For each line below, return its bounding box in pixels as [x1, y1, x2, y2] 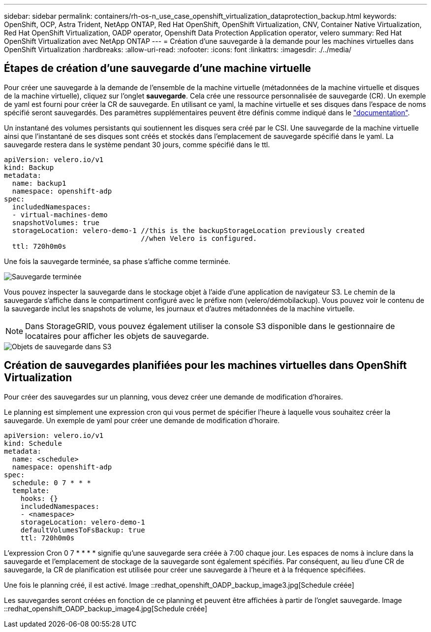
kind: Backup [4, 163, 54, 171]
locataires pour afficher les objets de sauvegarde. [25, 331, 209, 341]
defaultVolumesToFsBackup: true [20, 526, 145, 534]
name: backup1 [12, 179, 66, 187]
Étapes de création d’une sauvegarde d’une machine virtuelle [4, 62, 311, 75]
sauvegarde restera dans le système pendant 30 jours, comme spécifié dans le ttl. [4, 140, 270, 149]
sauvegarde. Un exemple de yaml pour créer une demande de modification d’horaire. [4, 416, 280, 425]
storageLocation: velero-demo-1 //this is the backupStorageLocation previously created [12, 226, 365, 234]
